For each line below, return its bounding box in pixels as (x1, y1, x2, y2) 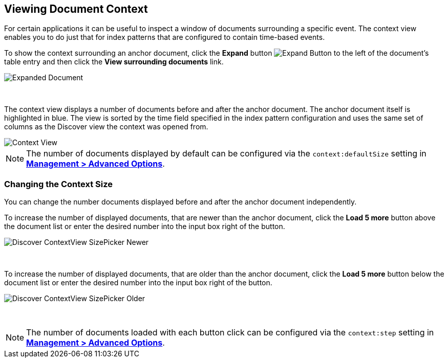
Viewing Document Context (4, 3, 148, 15)
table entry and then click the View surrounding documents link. (4, 57, 224, 66)
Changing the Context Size (4, 178, 113, 189)
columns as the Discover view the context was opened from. (4, 122, 208, 131)
